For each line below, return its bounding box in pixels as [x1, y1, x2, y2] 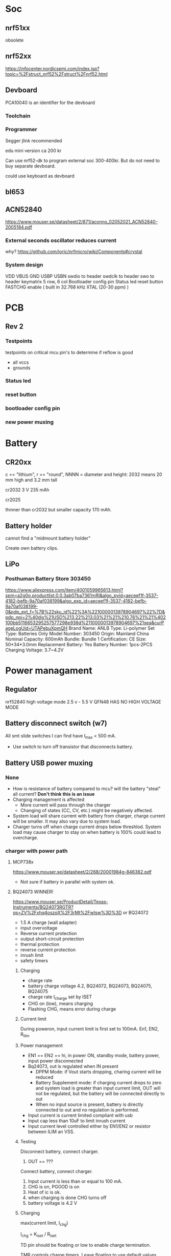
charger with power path [5, 847, 68, 854]
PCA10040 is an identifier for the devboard [5, 99, 95, 106]
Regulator [5, 685, 37, 694]
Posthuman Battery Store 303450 [5, 575, 91, 582]
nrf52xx [5, 52, 32, 60]
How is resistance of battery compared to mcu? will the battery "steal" [12, 786, 161, 792]
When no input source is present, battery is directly [35, 1101, 144, 1107]
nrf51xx [5, 24, 30, 32]
